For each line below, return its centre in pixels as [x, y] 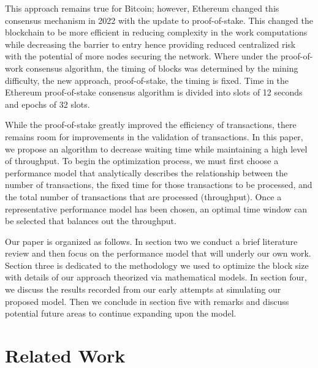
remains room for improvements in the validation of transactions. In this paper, [154, 136]
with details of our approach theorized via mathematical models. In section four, [156, 277]
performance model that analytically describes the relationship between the [146, 172]
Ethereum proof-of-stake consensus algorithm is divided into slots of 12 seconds [154, 92]
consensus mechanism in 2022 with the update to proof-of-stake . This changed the [159, 20]
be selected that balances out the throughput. [91, 221]
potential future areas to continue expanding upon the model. [121, 313]
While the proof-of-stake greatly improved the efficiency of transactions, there [151, 125]
